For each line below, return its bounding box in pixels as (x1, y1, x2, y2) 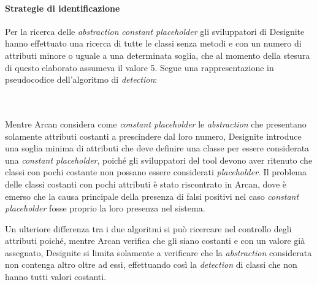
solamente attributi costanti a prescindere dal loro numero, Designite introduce (5, 129, 302, 142)
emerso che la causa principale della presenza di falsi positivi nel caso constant (5, 189, 299, 202)
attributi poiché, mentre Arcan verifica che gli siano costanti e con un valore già (5, 234, 305, 247)
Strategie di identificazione (5, 1, 120, 14)
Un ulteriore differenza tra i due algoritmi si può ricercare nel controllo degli (5, 222, 292, 235)
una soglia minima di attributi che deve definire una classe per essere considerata (5, 142, 310, 154)
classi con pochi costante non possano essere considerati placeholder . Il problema (5, 165, 307, 178)
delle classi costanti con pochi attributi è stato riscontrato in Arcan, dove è (5, 177, 287, 190)
